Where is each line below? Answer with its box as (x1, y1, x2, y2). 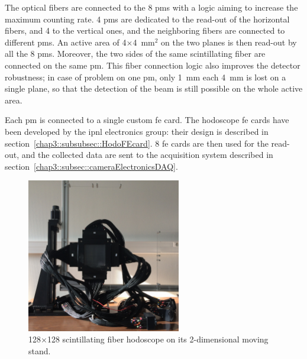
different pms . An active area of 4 (5, 35, 127, 48)
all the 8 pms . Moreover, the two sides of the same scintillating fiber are (5, 47, 266, 60)
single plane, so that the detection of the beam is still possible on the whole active (5, 82, 303, 95)
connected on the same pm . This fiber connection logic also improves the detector (5, 59, 300, 71)
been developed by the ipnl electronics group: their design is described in (5, 125, 269, 137)
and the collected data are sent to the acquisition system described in (21, 148, 273, 161)
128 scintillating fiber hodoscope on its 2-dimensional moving (47, 333, 269, 345)
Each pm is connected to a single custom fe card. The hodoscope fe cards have (5, 114, 289, 126)
